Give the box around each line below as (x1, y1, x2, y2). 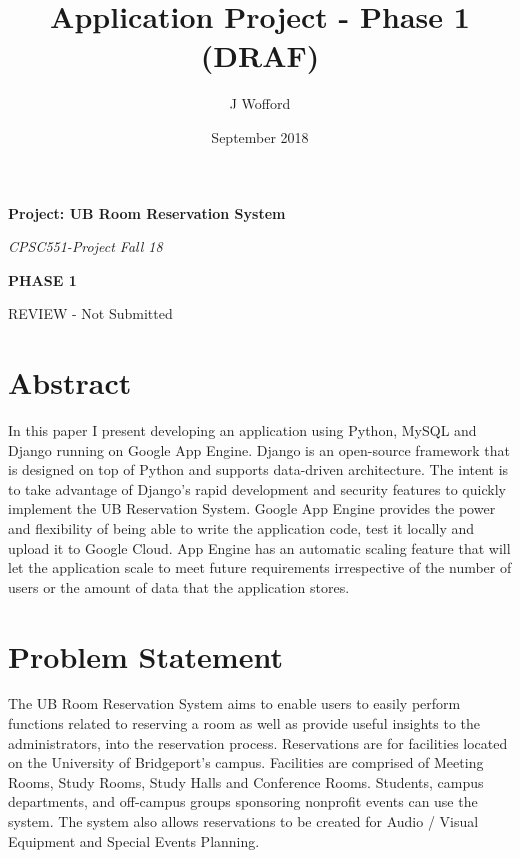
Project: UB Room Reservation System (8, 202, 286, 223)
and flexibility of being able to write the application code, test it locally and (8, 517, 475, 538)
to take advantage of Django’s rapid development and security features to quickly (8, 478, 506, 499)
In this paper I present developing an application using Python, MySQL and (8, 420, 477, 440)
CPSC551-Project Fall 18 (8, 236, 163, 257)
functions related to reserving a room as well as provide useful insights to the (8, 713, 481, 734)
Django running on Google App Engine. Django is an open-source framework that (8, 439, 510, 460)
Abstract (8, 362, 132, 403)
